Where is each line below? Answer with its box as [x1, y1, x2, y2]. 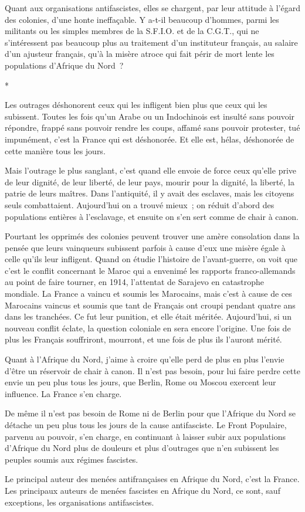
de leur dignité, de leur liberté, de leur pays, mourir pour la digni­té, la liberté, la [5, 175, 294, 188]
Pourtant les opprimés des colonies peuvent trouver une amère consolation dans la [5, 230, 300, 242]
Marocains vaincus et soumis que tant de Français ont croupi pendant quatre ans [5, 299, 296, 311]
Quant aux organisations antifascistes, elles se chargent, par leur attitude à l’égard [5, 2, 300, 13]
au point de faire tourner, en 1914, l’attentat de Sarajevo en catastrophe [5, 276, 265, 288]
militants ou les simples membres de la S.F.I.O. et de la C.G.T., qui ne [5, 25, 259, 37]
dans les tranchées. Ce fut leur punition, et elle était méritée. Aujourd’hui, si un [5, 310, 292, 323]
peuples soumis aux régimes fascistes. [5, 453, 138, 465]
